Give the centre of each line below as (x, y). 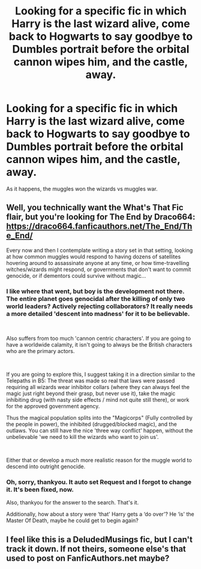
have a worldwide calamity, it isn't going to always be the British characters (99, 345)
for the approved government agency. (53, 407)
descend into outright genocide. (46, 466)
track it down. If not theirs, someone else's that (96, 549)
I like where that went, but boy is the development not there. (95, 291)
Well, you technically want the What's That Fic (95, 208)
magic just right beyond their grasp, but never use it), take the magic (91, 393)
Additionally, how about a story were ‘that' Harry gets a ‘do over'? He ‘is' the (100, 514)
